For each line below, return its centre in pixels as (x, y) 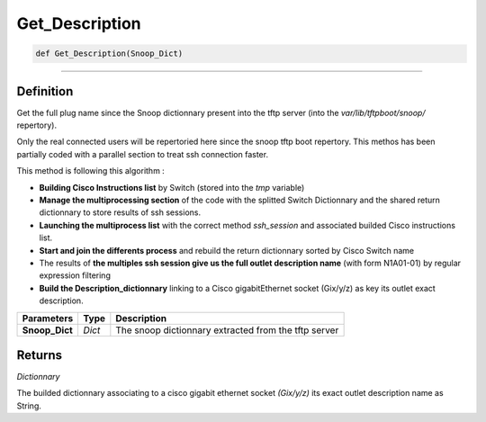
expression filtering (75, 275)
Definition (45, 91)
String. (29, 406)
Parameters (48, 318)
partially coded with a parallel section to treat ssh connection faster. (143, 154)
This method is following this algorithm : (91, 171)
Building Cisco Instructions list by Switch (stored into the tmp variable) (172, 187)
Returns (40, 355)
